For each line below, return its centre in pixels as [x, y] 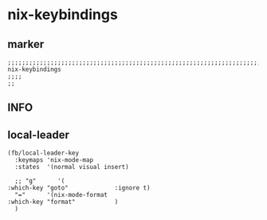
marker [26, 44]
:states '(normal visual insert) [72, 167]
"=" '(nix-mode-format [61, 195]
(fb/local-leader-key [43, 153]
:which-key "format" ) [63, 202]
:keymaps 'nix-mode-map [54, 160]
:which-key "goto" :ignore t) [79, 188]
